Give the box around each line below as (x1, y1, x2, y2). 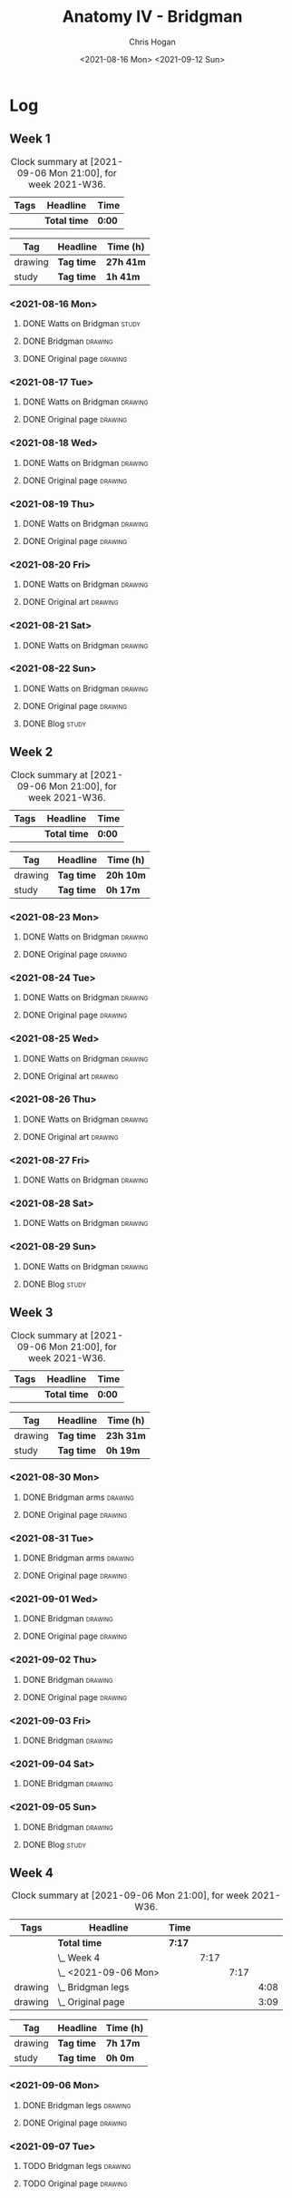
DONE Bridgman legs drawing (22, 2099, 131, 2110)
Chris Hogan (128, 36, 177, 47)
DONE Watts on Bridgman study (22, 318, 141, 329)
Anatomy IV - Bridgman (62, 6, 243, 27)
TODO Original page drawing (22, 2178, 128, 2189)
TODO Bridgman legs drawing (22, 2161, 131, 2172)
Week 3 (9, 1305, 54, 1320)
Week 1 (9, 131, 51, 147)
